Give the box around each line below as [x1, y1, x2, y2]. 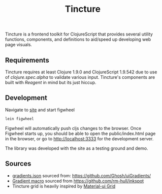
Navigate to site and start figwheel [5, 107, 75, 113]
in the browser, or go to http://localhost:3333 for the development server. [5, 135, 154, 141]
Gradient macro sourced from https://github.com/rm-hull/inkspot [12, 178, 144, 184]
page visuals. [5, 42, 32, 48]
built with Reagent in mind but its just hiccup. [5, 80, 97, 85]
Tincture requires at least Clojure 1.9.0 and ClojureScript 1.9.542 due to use [5, 69, 158, 75]
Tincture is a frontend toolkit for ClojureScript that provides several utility [5, 31, 153, 37]
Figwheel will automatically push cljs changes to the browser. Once [5, 125, 141, 131]
